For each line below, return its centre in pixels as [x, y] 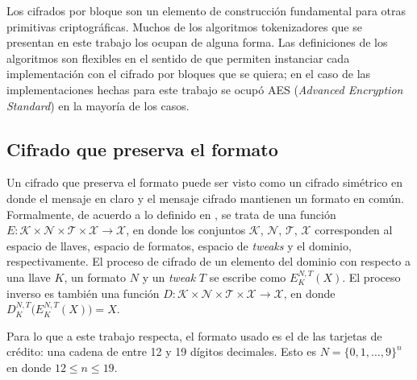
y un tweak [169, 277]
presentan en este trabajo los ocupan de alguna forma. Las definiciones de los [197, 42]
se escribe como [248, 277]
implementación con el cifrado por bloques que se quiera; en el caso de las [189, 74]
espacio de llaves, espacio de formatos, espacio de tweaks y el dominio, [179, 245]
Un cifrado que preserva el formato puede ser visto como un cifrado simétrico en [204, 182]
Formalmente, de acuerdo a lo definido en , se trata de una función [171, 214]
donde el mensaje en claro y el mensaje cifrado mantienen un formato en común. [205, 198]
